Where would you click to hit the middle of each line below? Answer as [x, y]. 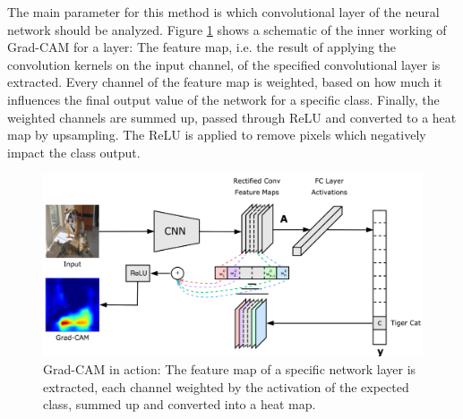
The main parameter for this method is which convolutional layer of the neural [223, 12]
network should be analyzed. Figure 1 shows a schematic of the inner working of [227, 29]
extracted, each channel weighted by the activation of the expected [226, 386]
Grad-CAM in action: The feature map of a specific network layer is [230, 369]
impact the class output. [74, 152]
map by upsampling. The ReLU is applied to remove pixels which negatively [217, 135]
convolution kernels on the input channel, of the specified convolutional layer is [224, 64]
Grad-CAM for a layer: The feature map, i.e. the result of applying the [201, 47]
